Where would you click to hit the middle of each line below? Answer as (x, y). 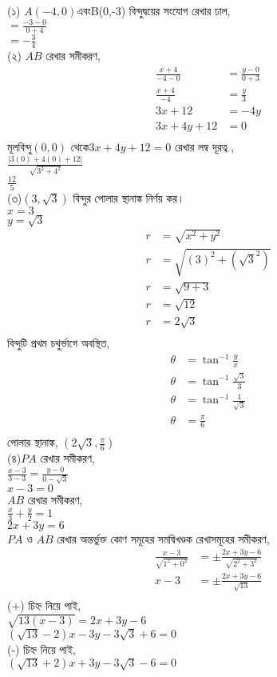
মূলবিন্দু (20, 147)
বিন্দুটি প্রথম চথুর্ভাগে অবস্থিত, (59, 343)
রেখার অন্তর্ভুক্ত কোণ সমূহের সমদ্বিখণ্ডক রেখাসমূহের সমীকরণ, (163, 538)
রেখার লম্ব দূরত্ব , (204, 147)
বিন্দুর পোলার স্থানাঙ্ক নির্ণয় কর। (129, 197)
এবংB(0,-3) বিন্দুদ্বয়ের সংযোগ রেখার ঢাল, (154, 10)
